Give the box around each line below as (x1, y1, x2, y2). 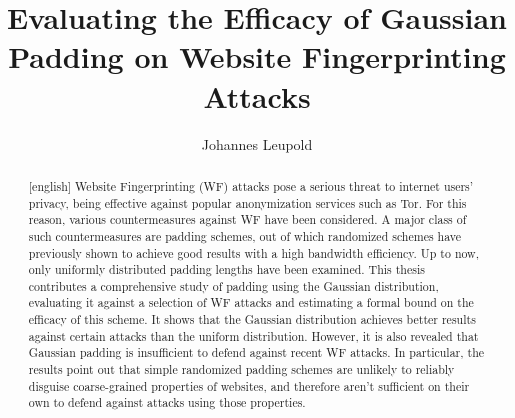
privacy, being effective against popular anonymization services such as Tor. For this (28, 194, 467, 211)
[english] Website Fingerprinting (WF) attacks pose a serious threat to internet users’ (28, 177, 474, 194)
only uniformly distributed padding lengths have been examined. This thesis (28, 261, 425, 278)
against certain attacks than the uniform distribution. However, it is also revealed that (28, 327, 479, 344)
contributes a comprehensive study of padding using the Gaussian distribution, (28, 277, 439, 294)
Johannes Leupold (201, 133, 313, 154)
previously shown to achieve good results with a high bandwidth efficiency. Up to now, (28, 244, 479, 261)
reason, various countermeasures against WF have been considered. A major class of (28, 211, 467, 228)
